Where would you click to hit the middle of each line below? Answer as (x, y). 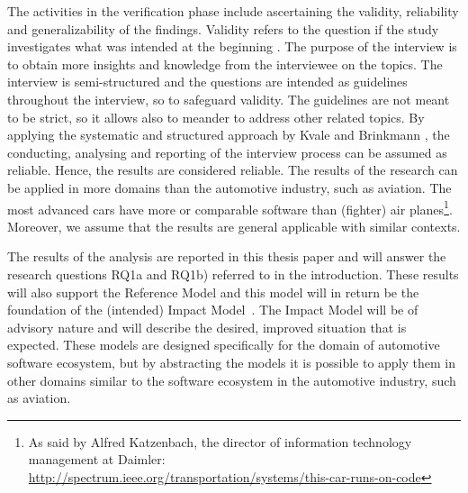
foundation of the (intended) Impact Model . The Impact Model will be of (213, 310)
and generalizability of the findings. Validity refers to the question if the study (223, 28)
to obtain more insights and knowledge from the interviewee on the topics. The (225, 64)
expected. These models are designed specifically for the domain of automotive (224, 345)
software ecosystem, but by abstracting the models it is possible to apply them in (232, 362)
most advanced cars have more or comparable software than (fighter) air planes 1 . (230, 207)
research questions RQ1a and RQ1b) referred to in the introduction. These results (233, 274)
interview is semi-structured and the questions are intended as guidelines (207, 82)
